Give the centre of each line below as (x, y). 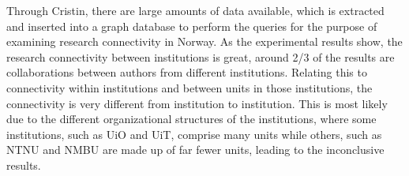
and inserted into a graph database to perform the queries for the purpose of (192, 26)
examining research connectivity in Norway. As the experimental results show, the (204, 41)
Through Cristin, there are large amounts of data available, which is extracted (195, 10)
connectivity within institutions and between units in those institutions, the (189, 87)
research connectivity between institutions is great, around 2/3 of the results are (201, 56)
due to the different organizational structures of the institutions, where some (191, 119)
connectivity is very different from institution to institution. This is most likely (197, 103)
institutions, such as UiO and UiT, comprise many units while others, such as (194, 134)
